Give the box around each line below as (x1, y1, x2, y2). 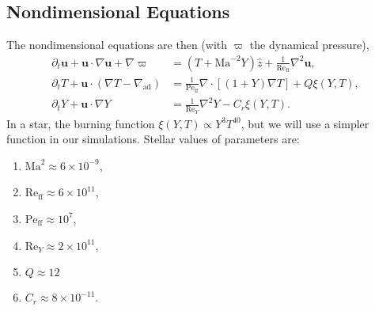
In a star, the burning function (6, 115, 155, 131)
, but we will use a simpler (241, 115, 369, 131)
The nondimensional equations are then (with (6, 36, 228, 53)
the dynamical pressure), (249, 36, 369, 53)
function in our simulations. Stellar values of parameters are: (6, 131, 300, 147)
